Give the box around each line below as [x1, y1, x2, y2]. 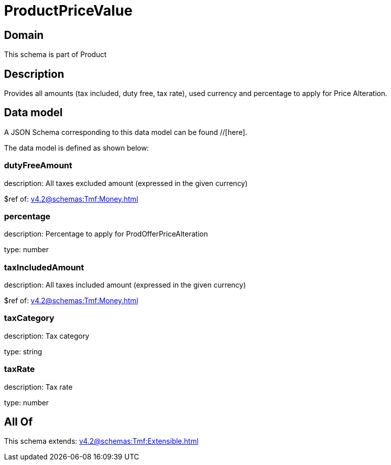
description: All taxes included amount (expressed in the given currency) [4, 281, 246, 290]
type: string [4, 347, 42, 356]
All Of [4, 415, 33, 429]
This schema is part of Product [4, 50, 107, 59]
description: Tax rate [4, 382, 73, 391]
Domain [4, 28, 44, 41]
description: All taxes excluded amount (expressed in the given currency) [4, 178, 248, 188]
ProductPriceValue [4, 2, 133, 19]
